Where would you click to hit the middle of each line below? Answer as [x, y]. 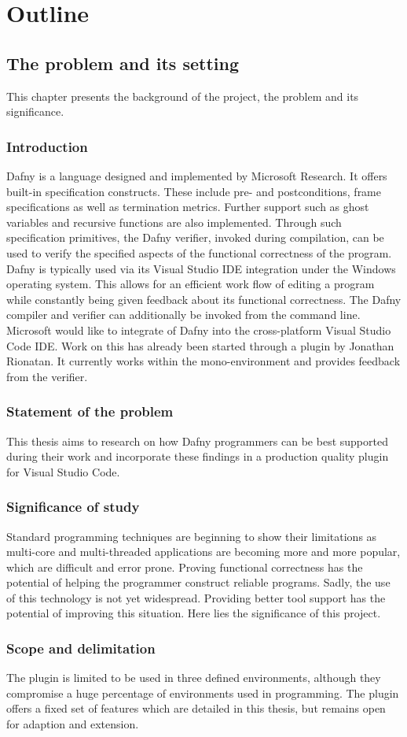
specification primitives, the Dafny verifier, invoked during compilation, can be [195, 237]
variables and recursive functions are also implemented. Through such [174, 222]
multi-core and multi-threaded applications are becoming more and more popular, [203, 552]
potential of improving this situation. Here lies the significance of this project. [194, 613]
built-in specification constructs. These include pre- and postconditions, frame [194, 191]
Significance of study [73, 507]
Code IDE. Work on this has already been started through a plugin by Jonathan [200, 345]
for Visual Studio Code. [63, 471]
